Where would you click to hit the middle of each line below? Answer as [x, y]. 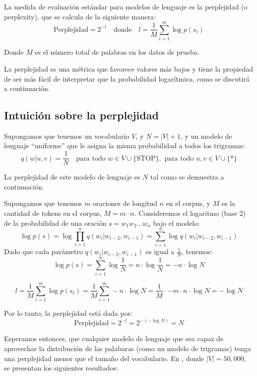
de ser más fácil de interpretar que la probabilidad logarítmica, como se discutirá [127, 78]
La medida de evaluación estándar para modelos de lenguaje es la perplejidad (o [126, 6]
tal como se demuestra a [187, 177]
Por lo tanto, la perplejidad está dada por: [68, 313]
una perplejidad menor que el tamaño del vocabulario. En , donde [104, 358]
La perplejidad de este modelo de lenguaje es [72, 177]
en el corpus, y [188, 203]
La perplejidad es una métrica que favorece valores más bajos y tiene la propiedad [128, 68]
